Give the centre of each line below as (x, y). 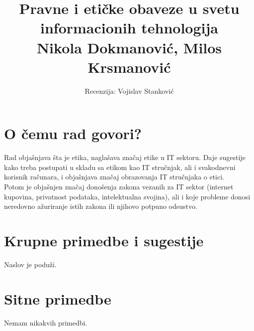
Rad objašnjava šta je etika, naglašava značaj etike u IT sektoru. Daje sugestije (125, 157)
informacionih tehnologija (129, 28)
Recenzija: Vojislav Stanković (129, 90)
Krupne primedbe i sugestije (104, 240)
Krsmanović (129, 67)
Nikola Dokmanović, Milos (129, 47)
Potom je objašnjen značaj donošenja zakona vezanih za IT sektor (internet (119, 186)
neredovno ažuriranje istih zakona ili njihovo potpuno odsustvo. (101, 206)
